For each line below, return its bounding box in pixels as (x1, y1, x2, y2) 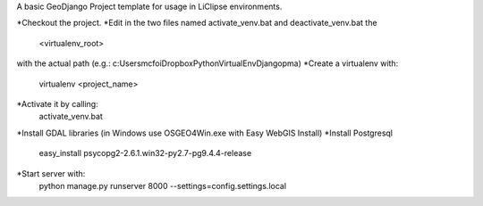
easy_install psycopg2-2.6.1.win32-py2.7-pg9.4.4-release (38, 148, 252, 159)
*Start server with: (16, 168, 86, 178)
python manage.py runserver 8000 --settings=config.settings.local (38, 180, 286, 191)
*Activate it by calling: (16, 98, 98, 109)
